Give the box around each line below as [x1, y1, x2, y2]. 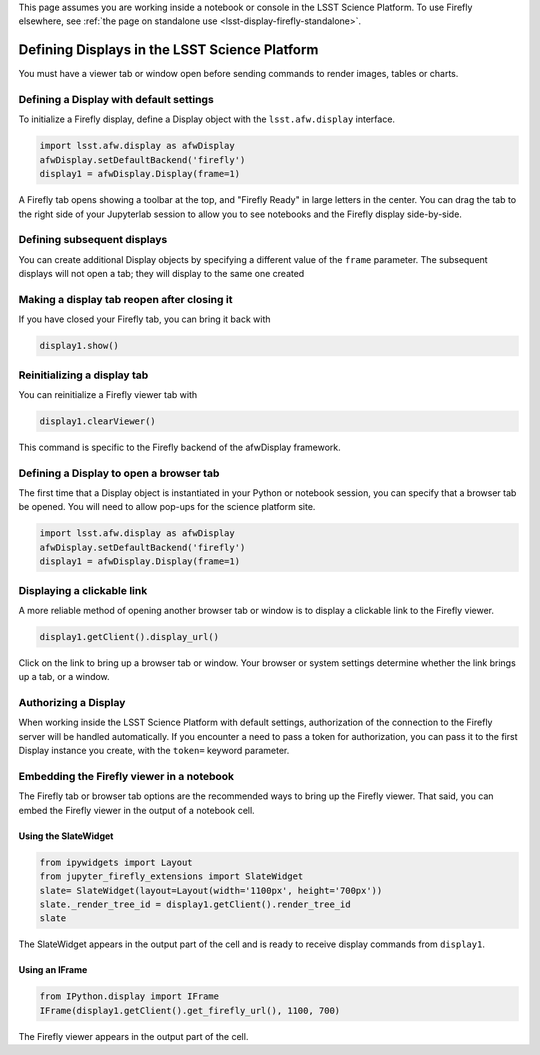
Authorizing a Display [18, 696, 126, 710]
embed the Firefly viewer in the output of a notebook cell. [18, 804, 255, 816]
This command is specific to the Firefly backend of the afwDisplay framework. [18, 441, 342, 453]
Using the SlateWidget [18, 830, 114, 842]
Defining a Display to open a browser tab [18, 466, 220, 480]
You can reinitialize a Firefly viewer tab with [18, 388, 198, 400]
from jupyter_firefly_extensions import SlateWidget [39, 871, 304, 882]
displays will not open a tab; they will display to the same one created [18, 268, 305, 280]
